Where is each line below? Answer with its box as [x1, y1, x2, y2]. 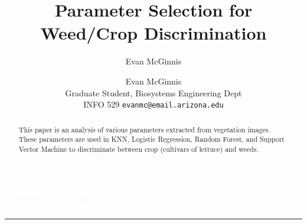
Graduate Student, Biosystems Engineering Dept [65, 86, 242, 99]
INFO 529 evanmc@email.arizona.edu [83, 98, 224, 111]
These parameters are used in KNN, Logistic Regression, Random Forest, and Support [18, 134, 285, 144]
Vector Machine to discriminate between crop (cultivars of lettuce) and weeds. [18, 144, 259, 154]
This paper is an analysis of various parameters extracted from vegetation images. [18, 124, 270, 134]
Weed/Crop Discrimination [40, 21, 267, 45]
